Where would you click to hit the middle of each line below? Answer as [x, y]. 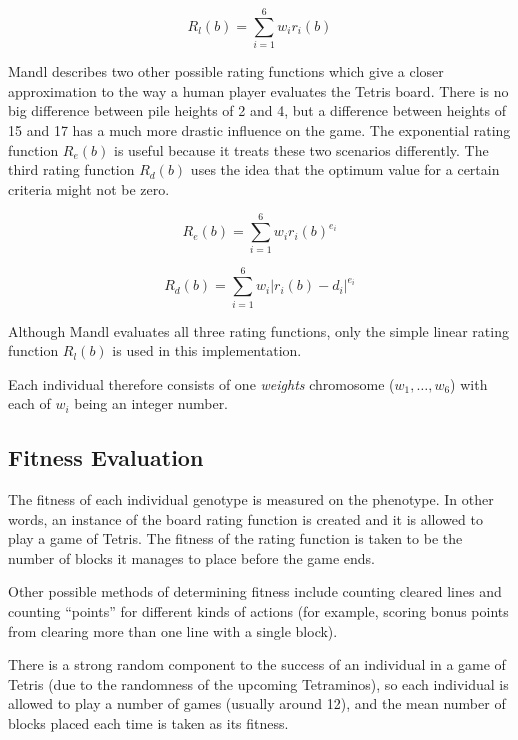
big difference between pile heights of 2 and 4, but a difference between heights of [257, 110]
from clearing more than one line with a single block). [173, 630]
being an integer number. [151, 403]
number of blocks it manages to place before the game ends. [191, 557]
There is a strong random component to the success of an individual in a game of [257, 664]
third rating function [71, 169]
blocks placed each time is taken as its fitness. [148, 723]
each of [29, 403]
